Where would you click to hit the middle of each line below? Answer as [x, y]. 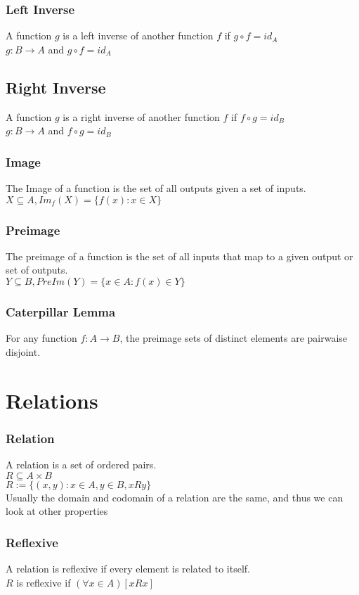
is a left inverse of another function [138, 36]
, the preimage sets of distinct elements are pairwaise [234, 338]
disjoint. [23, 351]
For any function [41, 338]
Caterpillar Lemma [61, 311]
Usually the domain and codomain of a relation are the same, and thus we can [175, 497]
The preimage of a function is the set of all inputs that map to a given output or [179, 256]
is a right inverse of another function [141, 116]
